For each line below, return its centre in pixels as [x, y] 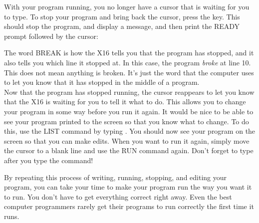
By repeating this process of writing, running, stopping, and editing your [116, 177]
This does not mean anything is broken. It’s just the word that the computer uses [129, 72]
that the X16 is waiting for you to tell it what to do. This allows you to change [125, 102]
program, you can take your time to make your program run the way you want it [128, 187]
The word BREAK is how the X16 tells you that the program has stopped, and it [129, 53]
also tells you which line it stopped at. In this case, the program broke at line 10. [128, 62]
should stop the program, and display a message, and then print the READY [122, 26]
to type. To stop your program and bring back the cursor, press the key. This [122, 16]
